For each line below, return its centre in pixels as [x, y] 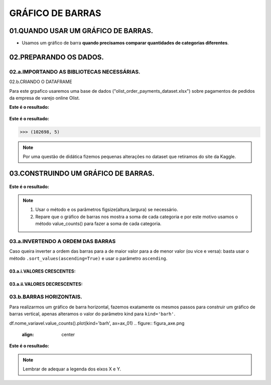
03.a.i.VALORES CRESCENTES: [42, 271]
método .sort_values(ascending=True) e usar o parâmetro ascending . [88, 258]
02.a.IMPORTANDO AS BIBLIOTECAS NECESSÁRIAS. [75, 72]
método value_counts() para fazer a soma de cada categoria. [98, 224]
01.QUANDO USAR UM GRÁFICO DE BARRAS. [81, 31]
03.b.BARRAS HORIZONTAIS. [46, 297]
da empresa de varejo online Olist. [45, 98]
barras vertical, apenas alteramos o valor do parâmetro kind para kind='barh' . [92, 314]
